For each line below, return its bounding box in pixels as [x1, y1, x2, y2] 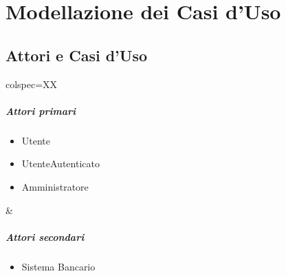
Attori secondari [5, 229, 85, 244]
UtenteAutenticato [21, 156, 100, 171]
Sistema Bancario [21, 259, 96, 273]
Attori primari [5, 103, 76, 118]
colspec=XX [5, 76, 58, 91]
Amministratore [21, 179, 89, 193]
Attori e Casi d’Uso [5, 44, 148, 65]
